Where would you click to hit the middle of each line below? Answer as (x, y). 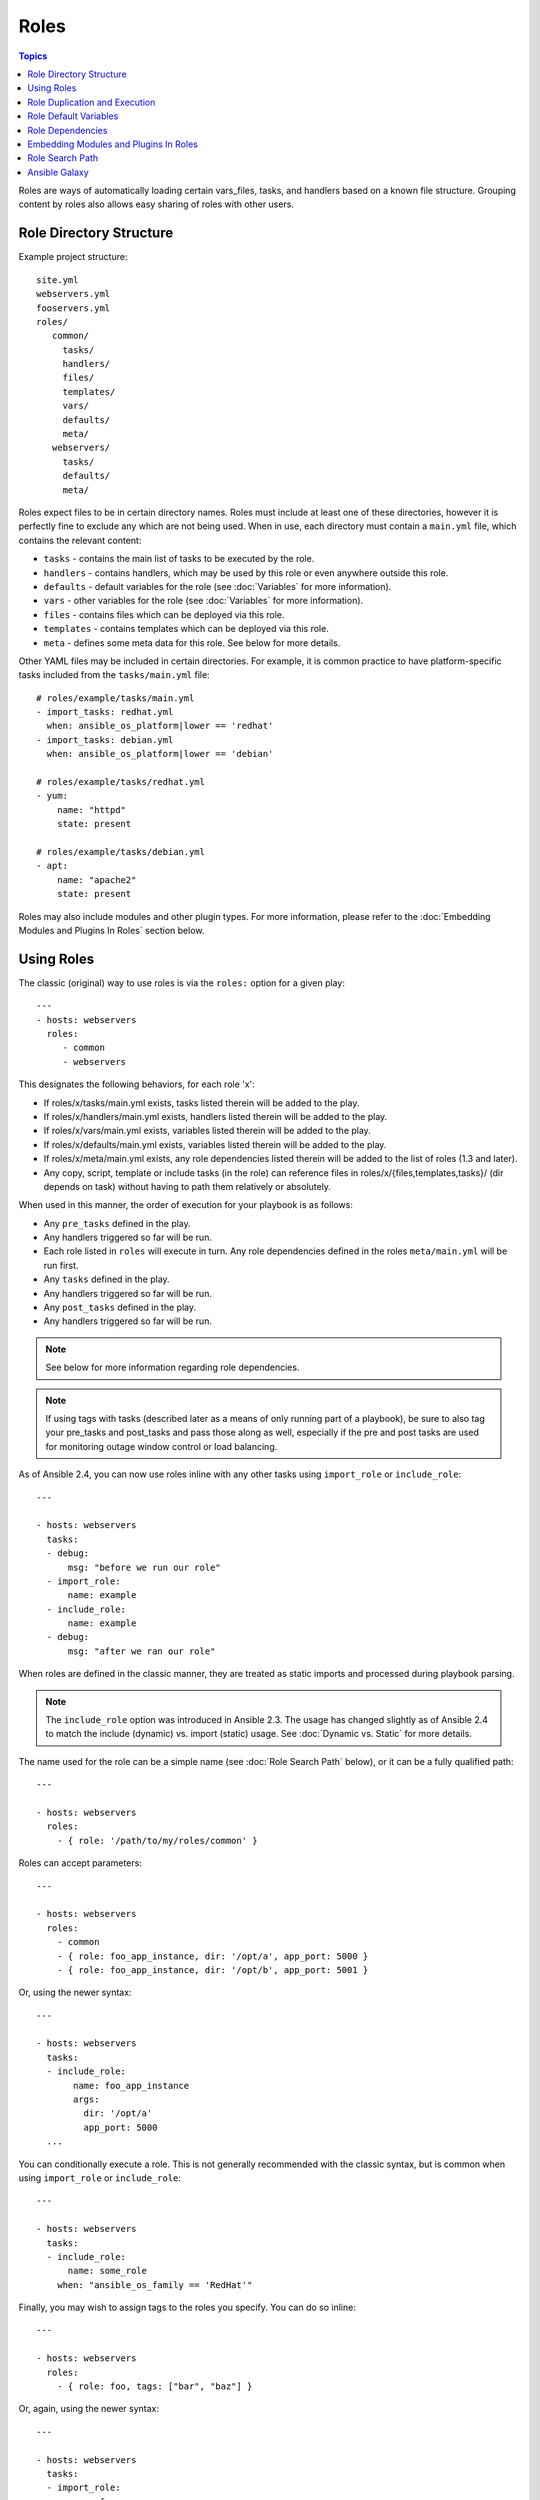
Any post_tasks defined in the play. (120, 1307)
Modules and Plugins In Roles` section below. (111, 930)
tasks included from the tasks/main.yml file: (114, 675)
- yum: (52, 796)
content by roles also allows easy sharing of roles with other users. (156, 204)
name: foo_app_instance (131, 2085)
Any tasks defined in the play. (106, 1279)
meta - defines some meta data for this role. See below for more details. (192, 642)
